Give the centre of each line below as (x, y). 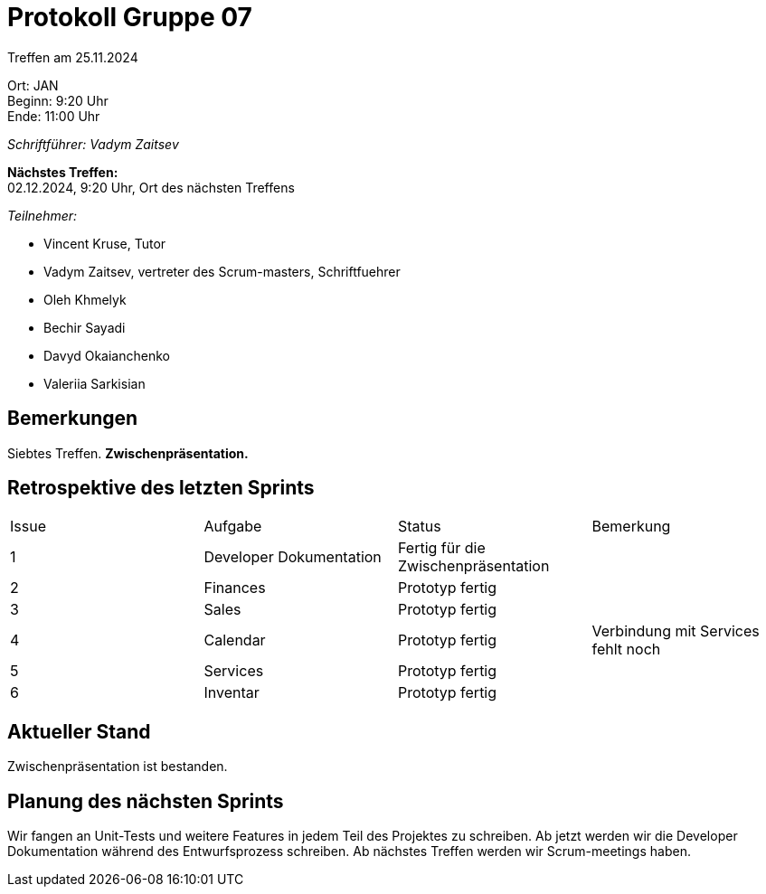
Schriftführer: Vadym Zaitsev (93, 144)
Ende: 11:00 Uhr (54, 116)
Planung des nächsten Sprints (146, 801)
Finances (235, 588)
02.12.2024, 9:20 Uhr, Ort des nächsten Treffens (151, 187)
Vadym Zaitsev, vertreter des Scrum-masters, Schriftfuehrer (222, 271)
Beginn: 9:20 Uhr (58, 100)
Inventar (232, 693)
